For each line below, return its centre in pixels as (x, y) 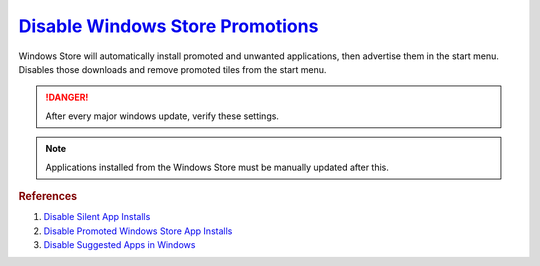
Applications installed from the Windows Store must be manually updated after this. (217, 167)
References (48, 196)
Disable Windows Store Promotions (168, 26)
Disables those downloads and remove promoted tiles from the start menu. (172, 69)
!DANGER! (67, 97)
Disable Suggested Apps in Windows (119, 244)
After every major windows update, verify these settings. (162, 116)
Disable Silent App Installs (97, 217)
